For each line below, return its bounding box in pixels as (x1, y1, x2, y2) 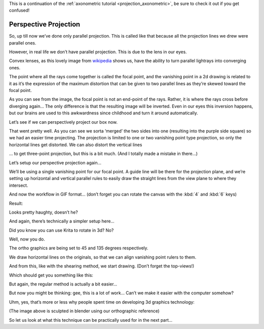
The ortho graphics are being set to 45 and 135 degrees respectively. (9, 245, 149, 251)
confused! (9, 7, 30, 13)
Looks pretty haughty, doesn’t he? (9, 209, 78, 215)
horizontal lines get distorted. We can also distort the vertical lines (9, 142, 142, 148)
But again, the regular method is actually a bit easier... (9, 281, 117, 287)
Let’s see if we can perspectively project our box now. (9, 119, 118, 125)
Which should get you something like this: (9, 272, 93, 278)
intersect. (9, 182, 28, 188)
